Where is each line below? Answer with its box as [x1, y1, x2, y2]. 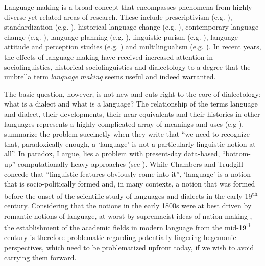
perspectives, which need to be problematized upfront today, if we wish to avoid [4, 242, 254, 252]
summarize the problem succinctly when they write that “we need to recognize [4, 128, 250, 139]
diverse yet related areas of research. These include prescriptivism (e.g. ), [4, 11, 232, 22]
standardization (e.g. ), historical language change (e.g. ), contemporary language [4, 21, 259, 32]
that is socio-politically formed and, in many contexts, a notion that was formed [4, 178, 255, 189]
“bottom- [222, 148, 251, 159]
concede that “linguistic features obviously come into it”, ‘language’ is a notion [4, 168, 251, 179]
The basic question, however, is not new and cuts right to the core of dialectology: [4, 88, 261, 99]
